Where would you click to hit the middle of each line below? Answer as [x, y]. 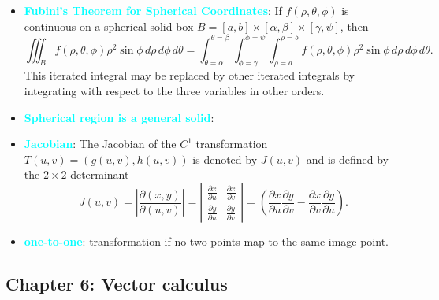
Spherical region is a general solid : [119, 117]
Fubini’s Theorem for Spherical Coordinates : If [153, 10]
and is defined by [348, 159]
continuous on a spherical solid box [109, 26]
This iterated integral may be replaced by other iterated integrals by [190, 75]
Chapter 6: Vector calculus [117, 284]
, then [354, 26]
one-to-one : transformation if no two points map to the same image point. [206, 241]
